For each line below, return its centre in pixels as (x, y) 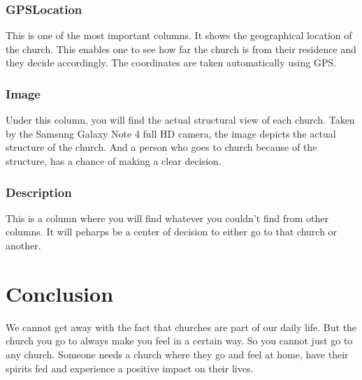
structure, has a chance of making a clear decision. (114, 161)
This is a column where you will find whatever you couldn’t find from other (167, 218)
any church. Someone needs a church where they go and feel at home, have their (177, 354)
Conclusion (60, 293)
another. (23, 245)
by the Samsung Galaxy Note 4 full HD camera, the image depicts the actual (171, 133)
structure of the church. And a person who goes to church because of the (161, 147)
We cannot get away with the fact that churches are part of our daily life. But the (181, 327)
